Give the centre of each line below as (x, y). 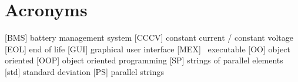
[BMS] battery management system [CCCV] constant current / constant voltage (149, 38)
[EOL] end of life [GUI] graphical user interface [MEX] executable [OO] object (148, 49)
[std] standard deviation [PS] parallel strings (84, 71)
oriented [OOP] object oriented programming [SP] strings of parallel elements (144, 60)
